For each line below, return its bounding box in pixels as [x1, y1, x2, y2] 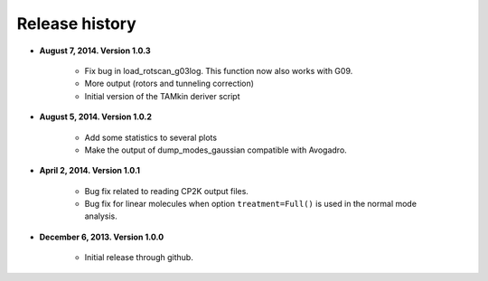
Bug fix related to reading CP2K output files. [84, 185, 249, 196]
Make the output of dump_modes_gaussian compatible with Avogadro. [84, 145, 347, 155]
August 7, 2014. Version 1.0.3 [39, 45, 151, 56]
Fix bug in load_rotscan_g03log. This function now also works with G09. [84, 65, 353, 76]
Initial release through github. [84, 252, 193, 263]
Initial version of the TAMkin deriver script [84, 90, 240, 101]
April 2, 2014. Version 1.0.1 [39, 165, 140, 176]
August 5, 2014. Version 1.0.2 [39, 111, 153, 122]
